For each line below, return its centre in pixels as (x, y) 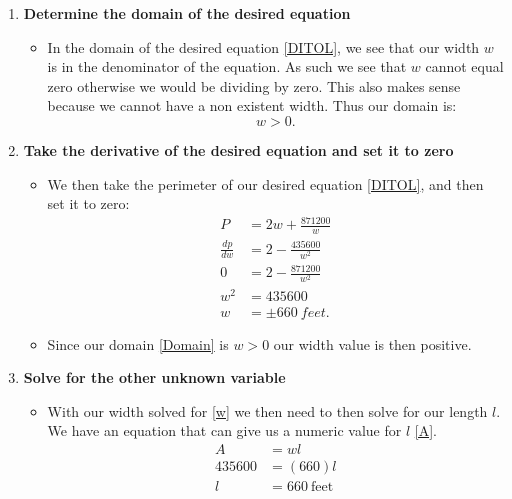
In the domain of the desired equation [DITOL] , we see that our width (263, 46)
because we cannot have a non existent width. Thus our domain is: (252, 105)
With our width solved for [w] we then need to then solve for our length (267, 410)
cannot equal (464, 66)
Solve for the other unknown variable (154, 377)
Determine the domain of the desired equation (187, 13)
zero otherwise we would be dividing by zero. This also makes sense (254, 85)
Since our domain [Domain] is (138, 343)
